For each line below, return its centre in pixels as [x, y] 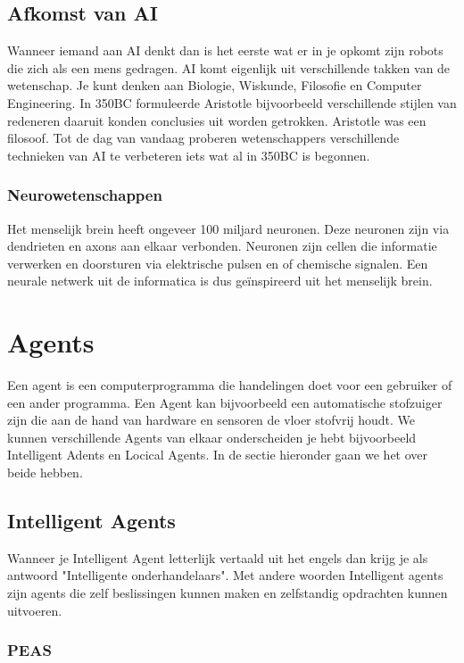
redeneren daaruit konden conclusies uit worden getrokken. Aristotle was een [217, 120]
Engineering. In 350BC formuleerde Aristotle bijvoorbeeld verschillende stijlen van [232, 102]
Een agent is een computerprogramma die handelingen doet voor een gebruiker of [230, 385]
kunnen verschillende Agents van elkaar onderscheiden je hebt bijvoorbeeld [212, 437]
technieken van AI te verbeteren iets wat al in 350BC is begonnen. [189, 155]
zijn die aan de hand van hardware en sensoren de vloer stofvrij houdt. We [211, 420]
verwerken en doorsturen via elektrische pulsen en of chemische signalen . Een [218, 263]
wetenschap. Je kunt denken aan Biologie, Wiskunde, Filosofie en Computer [215, 85]
